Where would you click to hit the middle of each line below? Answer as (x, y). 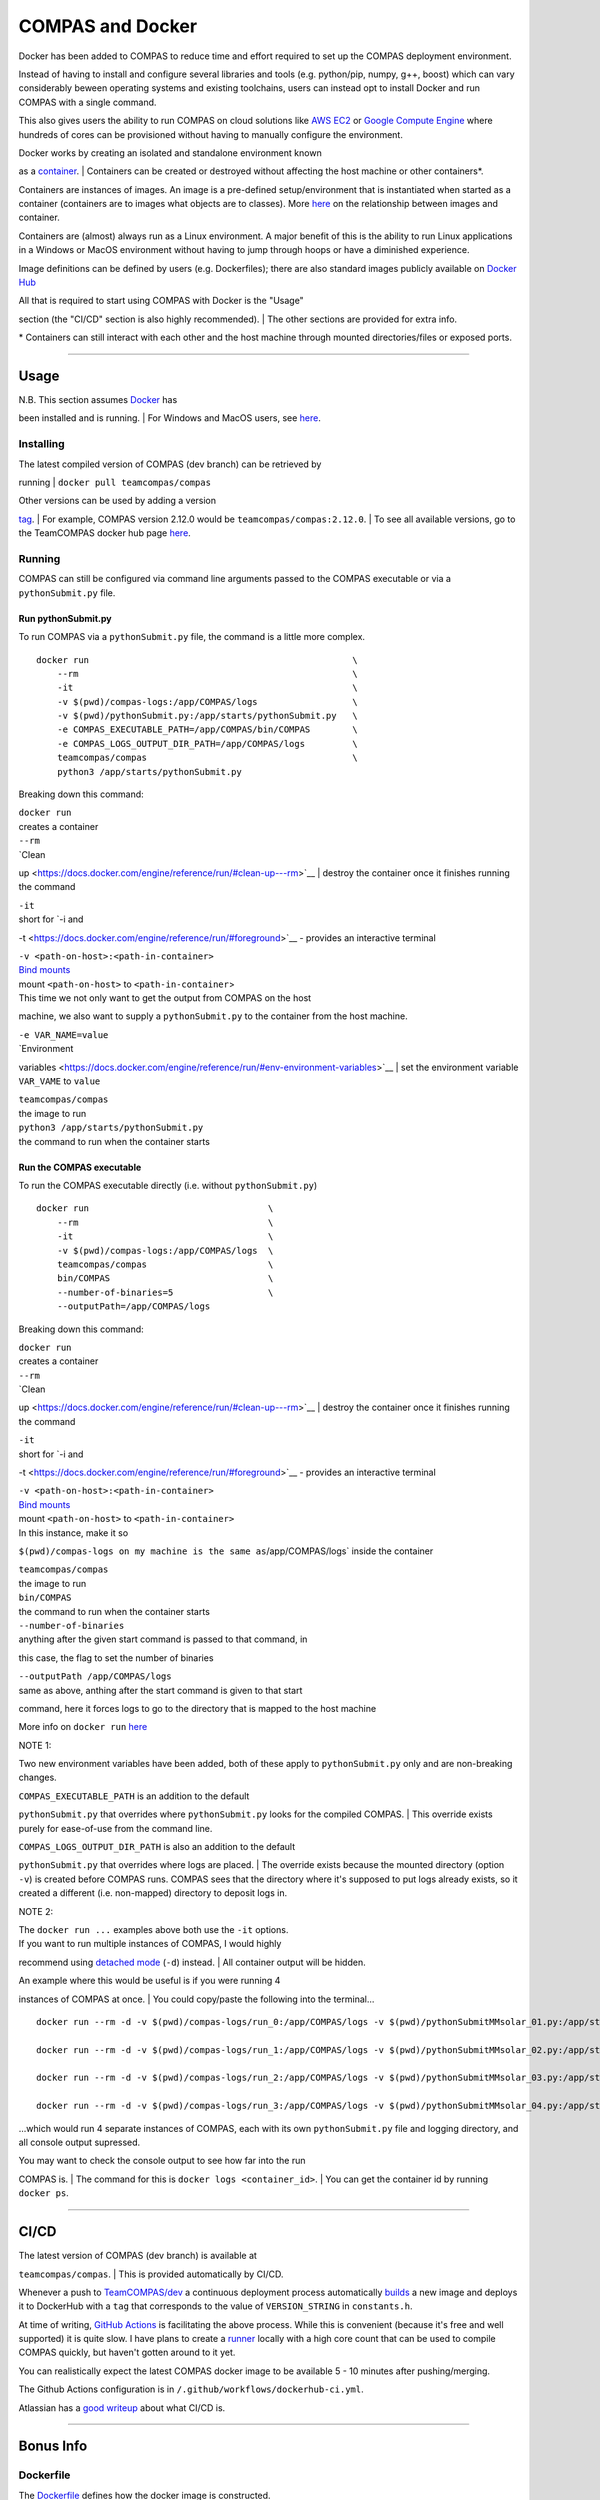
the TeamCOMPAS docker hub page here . (105, 533)
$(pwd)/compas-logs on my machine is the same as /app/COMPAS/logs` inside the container (226, 1551)
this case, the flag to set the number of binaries (116, 1657)
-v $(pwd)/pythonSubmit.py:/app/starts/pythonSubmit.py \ (207, 716)
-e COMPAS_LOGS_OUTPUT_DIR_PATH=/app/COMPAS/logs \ (207, 743)
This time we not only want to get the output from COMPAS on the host (165, 998)
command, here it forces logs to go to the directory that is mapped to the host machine (197, 1708)
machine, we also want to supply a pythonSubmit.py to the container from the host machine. (213, 1016)
